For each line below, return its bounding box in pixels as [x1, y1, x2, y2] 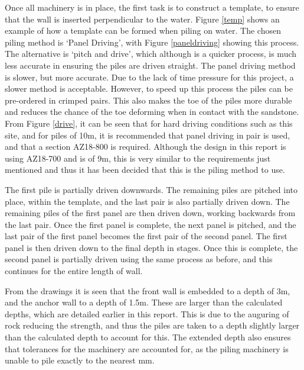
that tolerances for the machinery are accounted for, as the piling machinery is [5, 342, 289, 355]
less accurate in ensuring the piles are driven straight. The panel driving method [5, 59, 296, 71]
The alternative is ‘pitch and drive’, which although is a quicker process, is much [5, 47, 297, 60]
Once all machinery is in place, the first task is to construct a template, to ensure [5, 1, 299, 13]
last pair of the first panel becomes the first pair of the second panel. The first [5, 230, 287, 242]
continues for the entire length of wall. [5, 265, 143, 277]
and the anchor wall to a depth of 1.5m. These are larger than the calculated [5, 296, 283, 308]
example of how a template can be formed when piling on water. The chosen [5, 24, 281, 37]
